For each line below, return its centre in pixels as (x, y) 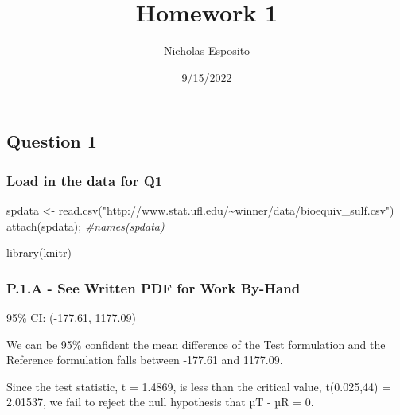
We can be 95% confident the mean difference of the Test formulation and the (196, 344)
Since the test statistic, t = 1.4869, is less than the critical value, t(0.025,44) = (199, 386)
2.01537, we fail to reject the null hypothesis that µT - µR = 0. (160, 402)
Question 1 (52, 141)
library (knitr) (39, 252)
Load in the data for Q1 (85, 180)
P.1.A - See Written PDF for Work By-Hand (153, 287)
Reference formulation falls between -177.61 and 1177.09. (145, 360)
